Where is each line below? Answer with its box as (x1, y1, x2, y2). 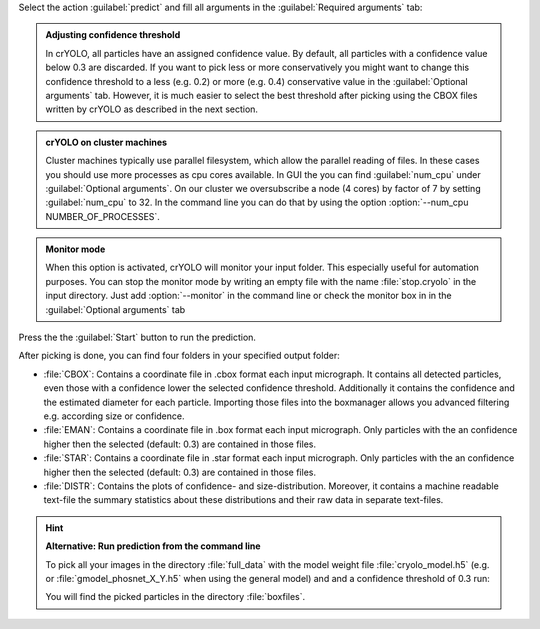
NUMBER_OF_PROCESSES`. (45, 210, 160, 222)
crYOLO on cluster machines (45, 136, 168, 148)
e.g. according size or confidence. (43, 410, 185, 422)
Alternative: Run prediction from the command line (45, 540, 261, 552)
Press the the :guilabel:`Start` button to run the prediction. (18, 331, 257, 344)
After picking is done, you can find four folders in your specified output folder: (18, 350, 340, 362)
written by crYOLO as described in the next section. (45, 103, 259, 115)
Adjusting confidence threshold (45, 29, 181, 41)
